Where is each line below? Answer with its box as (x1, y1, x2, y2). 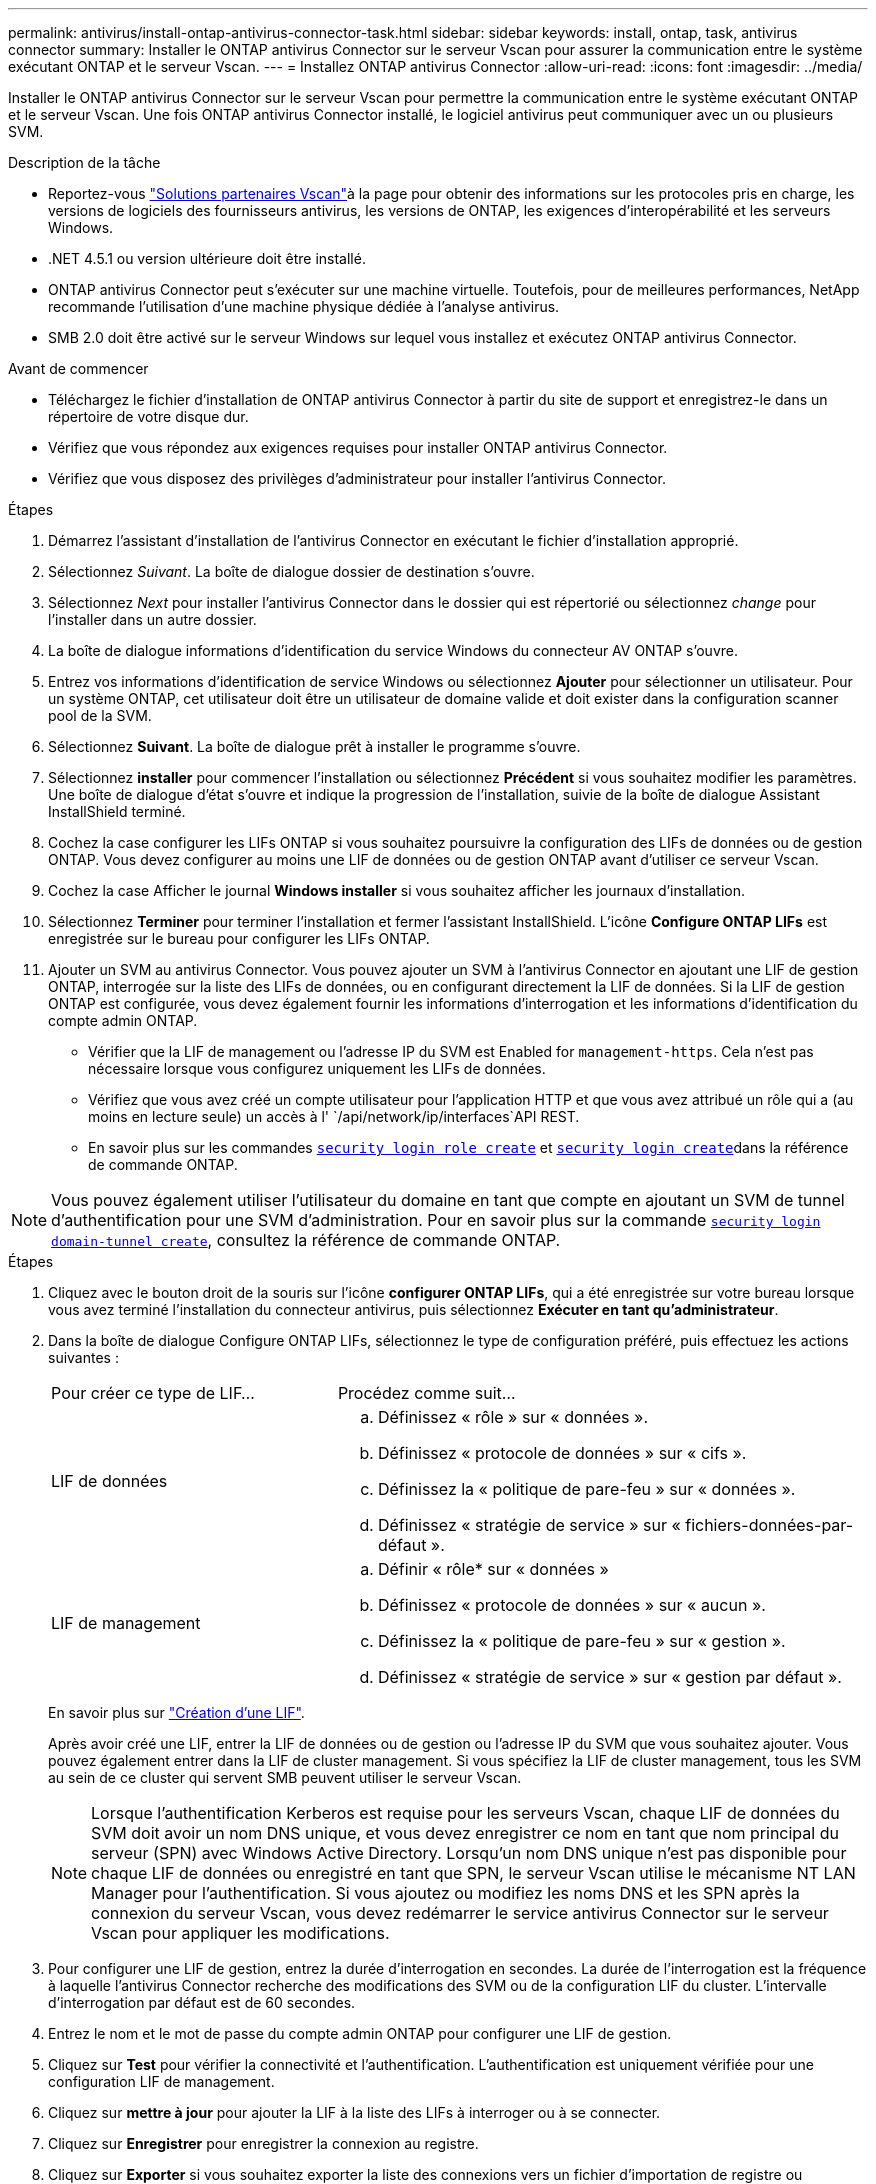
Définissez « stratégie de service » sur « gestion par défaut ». (377, 1667, 842, 1687)
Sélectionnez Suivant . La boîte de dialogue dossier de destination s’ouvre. (48, 563, 535, 580)
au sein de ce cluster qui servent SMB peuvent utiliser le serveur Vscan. (48, 1769, 522, 1786)
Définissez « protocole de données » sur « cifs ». (377, 1443, 747, 1463)
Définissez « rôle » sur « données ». (377, 1407, 648, 1427)
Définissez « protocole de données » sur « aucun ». (377, 1595, 766, 1615)
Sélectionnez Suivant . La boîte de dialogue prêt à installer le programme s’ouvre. (48, 738, 581, 755)
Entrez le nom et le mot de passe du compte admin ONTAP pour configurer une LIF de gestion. (48, 2025, 672, 2042)
